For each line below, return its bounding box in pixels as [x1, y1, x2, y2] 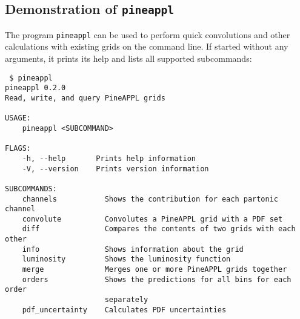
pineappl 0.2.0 [5, 84, 66, 93]
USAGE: [5, 114, 31, 123]
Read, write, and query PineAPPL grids [5, 93, 165, 102]
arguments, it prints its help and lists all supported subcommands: [5, 52, 252, 65]
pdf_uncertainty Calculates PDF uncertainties [22, 305, 227, 314]
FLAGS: [5, 144, 31, 153]
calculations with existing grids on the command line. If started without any [5, 40, 288, 53]
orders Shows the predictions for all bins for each [22, 275, 292, 284]
